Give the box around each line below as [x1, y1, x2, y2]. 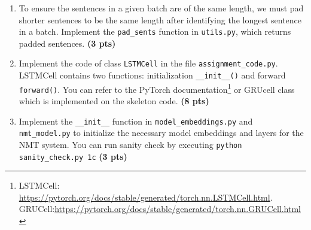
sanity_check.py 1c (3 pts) [19, 150, 127, 162]
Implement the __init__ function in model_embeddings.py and [19, 114, 253, 127]
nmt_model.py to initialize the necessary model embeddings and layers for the [19, 126, 304, 139]
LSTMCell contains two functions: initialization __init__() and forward [19, 69, 286, 81]
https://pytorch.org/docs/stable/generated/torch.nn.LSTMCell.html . [19, 190, 273, 203]
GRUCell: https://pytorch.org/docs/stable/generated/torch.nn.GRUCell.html [19, 202, 301, 215]
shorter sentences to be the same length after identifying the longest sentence [19, 13, 302, 26]
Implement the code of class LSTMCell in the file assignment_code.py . [19, 57, 278, 69]
